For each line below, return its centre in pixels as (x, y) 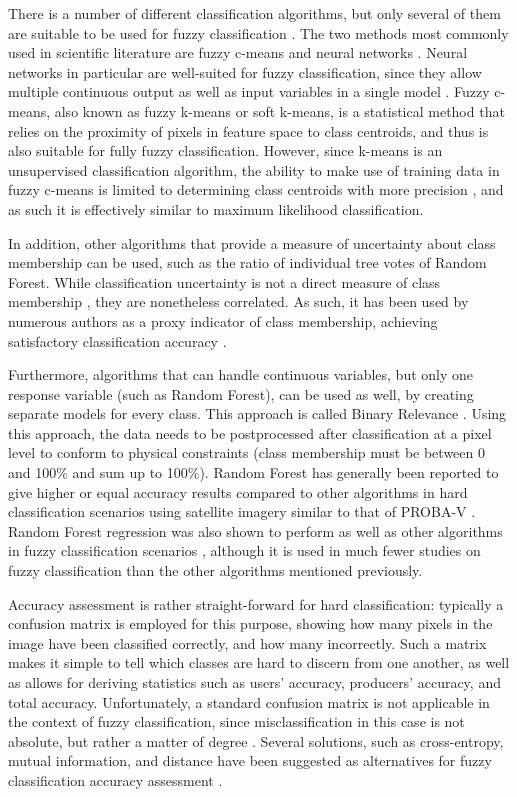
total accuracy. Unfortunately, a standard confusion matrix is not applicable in (249, 701)
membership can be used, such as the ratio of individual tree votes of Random (247, 262)
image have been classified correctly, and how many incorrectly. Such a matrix (247, 642)
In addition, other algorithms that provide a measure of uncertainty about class (252, 242)
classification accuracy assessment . (115, 779)
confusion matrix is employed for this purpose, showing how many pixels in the (250, 623)
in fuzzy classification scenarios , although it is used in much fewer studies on (244, 550)
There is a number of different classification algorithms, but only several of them (254, 13)
